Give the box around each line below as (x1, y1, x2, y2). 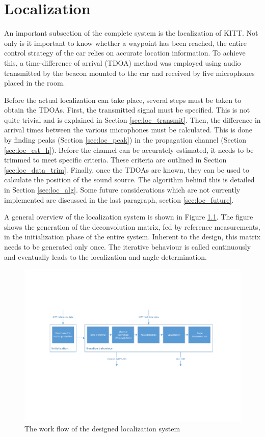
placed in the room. (4, 77, 65, 88)
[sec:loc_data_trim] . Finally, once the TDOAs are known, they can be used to (4, 164, 249, 175)
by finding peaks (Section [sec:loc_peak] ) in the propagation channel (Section (4, 134, 247, 145)
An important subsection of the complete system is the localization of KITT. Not (4, 28, 258, 38)
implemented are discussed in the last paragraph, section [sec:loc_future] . (4, 194, 234, 205)
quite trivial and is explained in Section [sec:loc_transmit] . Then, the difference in (4, 114, 261, 125)
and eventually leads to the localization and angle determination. (4, 251, 207, 262)
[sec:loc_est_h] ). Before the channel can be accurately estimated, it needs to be (4, 144, 254, 155)
